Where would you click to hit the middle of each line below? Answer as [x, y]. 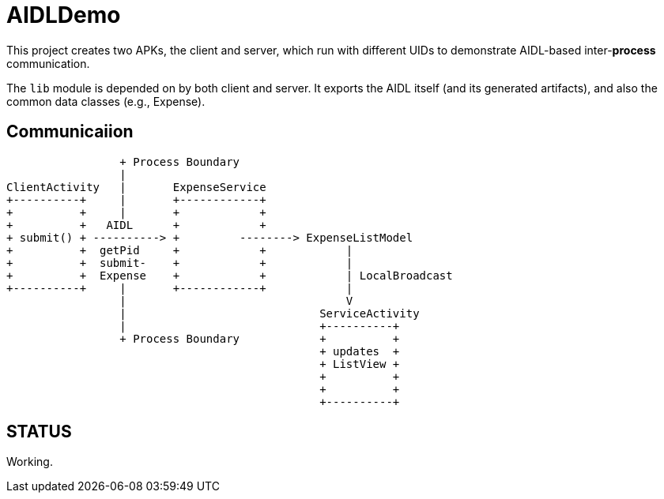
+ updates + [360, 351]
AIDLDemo [64, 15]
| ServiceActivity [270, 313]
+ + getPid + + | [180, 250]
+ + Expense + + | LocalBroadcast [230, 275]
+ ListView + [360, 364]
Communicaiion [70, 132]
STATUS [39, 432]
